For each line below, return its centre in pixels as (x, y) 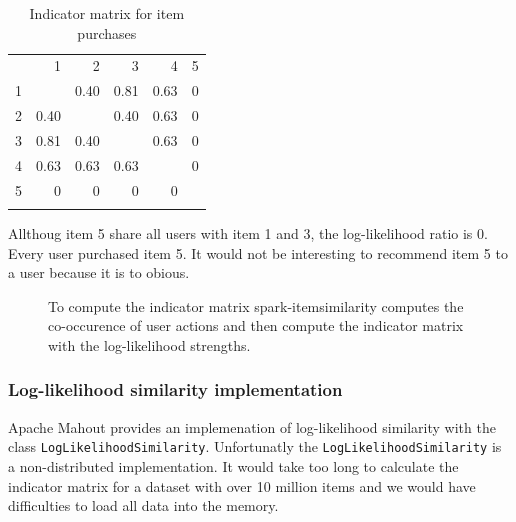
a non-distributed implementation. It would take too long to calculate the (233, 466)
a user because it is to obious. (99, 272)
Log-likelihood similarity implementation (175, 389)
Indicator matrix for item (107, 13)
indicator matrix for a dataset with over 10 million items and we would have (242, 485)
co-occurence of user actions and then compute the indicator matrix (256, 325)
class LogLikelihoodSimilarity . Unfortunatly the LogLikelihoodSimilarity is (255, 446)
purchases (107, 32)
